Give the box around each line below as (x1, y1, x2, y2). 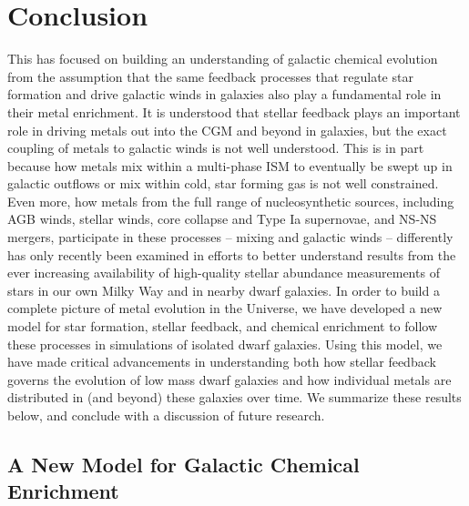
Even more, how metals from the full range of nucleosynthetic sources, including (7, 191, 454, 210)
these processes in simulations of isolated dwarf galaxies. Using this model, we (7, 334, 443, 353)
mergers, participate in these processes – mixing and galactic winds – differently (7, 228, 454, 247)
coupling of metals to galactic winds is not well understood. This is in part (7, 138, 424, 157)
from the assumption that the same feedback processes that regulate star (7, 66, 413, 86)
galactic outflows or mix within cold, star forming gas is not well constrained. (7, 174, 439, 193)
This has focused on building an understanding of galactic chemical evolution (7, 49, 438, 68)
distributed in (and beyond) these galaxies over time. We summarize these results (7, 388, 462, 407)
